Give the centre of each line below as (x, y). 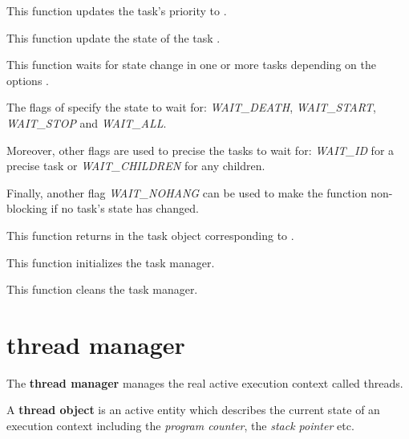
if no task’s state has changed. (125, 208)
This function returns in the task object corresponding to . (150, 235)
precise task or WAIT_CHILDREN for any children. (136, 166)
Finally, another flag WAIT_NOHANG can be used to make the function (187, 192)
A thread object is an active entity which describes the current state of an (193, 410)
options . (28, 80)
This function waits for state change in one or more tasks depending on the (191, 65)
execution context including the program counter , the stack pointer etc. (180, 426)
